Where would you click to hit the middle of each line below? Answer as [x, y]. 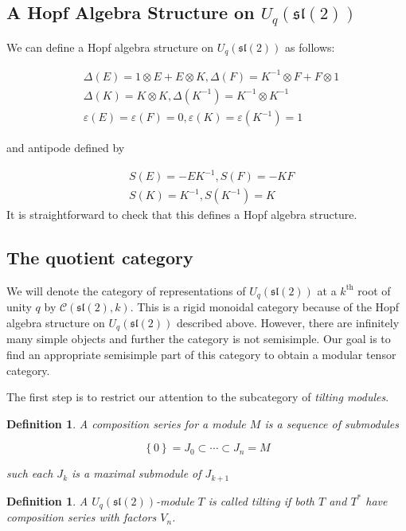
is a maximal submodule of [137, 473]
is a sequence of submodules [332, 423]
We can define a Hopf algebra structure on [110, 47]
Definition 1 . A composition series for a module [126, 423]
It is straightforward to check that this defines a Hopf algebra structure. [182, 215]
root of [374, 290]
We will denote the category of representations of [126, 290]
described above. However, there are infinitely [288, 323]
